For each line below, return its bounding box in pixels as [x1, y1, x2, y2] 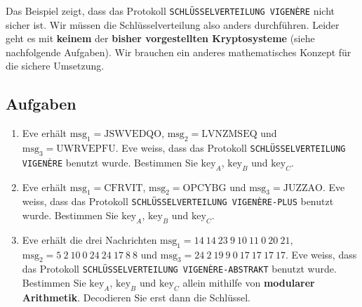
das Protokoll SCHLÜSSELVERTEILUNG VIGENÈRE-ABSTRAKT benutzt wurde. [22, 261, 337, 276]
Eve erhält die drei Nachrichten [22, 232, 157, 247]
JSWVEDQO [104, 129, 162, 140]
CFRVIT [104, 183, 143, 193]
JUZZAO [283, 183, 323, 193]
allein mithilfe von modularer [182, 275, 315, 290]
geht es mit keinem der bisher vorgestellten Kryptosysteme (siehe [6, 31, 315, 46]
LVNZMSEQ [201, 129, 257, 140]
